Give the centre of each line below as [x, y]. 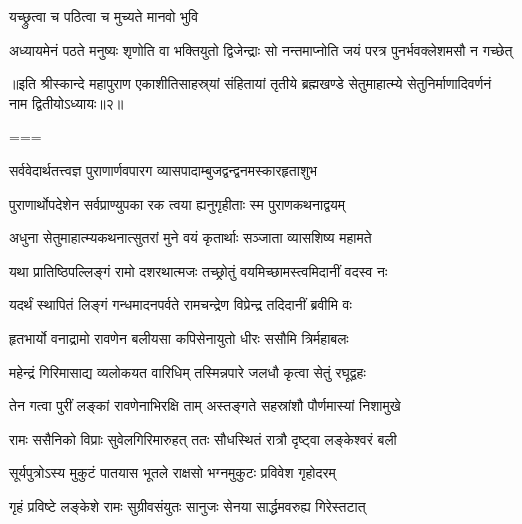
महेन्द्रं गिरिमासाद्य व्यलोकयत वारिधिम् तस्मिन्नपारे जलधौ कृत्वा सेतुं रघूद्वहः [187, 371]
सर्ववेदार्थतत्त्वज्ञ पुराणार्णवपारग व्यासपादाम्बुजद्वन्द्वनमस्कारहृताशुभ [163, 169]
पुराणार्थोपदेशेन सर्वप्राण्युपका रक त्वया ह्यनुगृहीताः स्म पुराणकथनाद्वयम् [177, 203]
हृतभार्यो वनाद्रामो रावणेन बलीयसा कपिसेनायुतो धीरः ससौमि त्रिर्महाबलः [179, 337]
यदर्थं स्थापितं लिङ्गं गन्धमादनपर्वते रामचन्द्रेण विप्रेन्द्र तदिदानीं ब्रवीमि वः [180, 304]
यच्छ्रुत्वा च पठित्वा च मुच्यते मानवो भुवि [104, 16]
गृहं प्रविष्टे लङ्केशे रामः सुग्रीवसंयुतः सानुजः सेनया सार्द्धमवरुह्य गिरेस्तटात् [187, 505]
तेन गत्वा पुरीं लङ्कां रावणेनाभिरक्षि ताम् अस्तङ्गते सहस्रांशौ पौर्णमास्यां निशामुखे [205, 405]
